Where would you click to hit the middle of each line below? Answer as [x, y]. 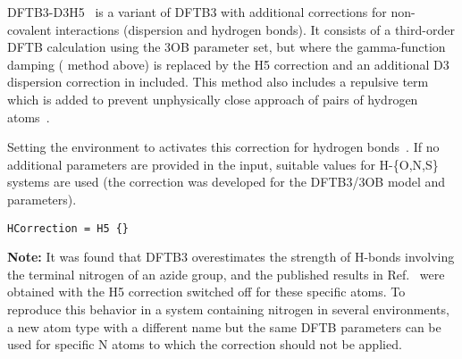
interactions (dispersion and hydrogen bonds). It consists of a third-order [255, 29]
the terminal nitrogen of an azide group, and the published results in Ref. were [226, 274]
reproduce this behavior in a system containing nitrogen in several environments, [228, 309]
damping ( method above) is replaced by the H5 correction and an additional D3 [228, 64]
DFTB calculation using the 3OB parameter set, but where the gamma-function [227, 47]
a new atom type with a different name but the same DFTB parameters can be [224, 326]
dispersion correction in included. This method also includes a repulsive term [218, 82]
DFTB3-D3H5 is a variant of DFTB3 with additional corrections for [197, 12]
